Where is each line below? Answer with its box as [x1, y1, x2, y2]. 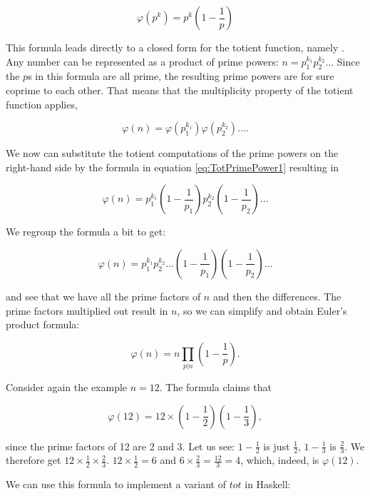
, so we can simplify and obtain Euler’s [177, 303, 347, 318]
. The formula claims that [159, 380, 272, 395]
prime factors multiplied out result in [6, 303, 168, 318]
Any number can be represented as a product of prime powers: [6, 54, 279, 69]
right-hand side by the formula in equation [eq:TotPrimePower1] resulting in [6, 159, 339, 174]
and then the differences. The [212, 288, 341, 303]
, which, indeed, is [240, 452, 319, 467]
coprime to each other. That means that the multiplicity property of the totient [6, 82, 354, 97]
